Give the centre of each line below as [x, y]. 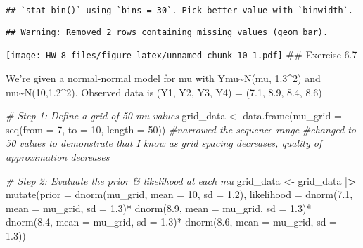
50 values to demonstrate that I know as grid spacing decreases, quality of [164, 143]
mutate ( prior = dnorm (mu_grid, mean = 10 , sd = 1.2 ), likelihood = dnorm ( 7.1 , [179, 194]
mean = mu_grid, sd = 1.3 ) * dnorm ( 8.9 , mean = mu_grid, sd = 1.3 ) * [159, 208]
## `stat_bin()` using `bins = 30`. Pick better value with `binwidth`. [179, 11]
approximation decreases [58, 156]
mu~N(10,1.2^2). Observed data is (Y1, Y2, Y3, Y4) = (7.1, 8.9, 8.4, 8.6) [164, 92]
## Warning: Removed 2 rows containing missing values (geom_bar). [167, 32]
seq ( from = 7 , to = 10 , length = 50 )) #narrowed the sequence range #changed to [181, 129]
